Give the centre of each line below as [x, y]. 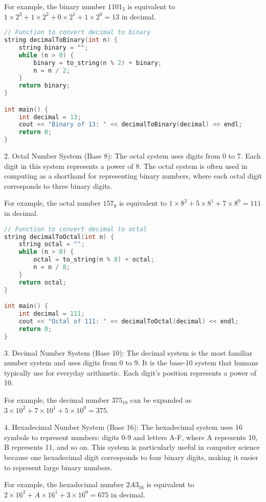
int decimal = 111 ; [52, 314]
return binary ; [44, 86]
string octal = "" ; [52, 244]
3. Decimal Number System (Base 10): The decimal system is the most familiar [128, 352]
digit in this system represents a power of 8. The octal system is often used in [126, 166]
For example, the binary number [55, 6]
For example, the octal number [52, 203]
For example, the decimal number [57, 399]
